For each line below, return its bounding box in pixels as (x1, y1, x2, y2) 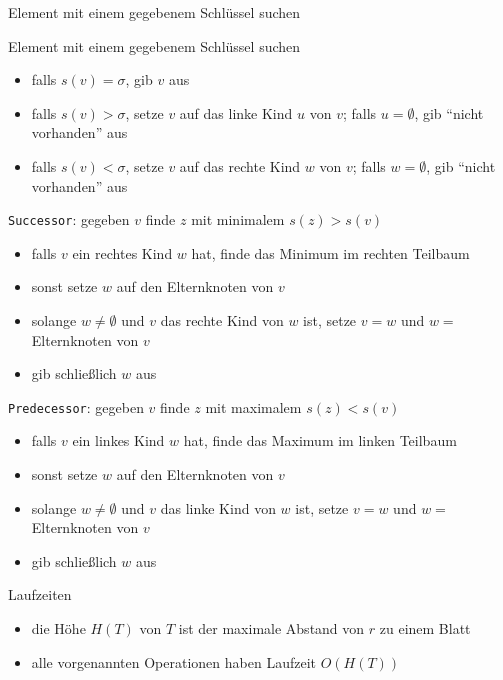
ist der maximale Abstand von (178, 618, 365, 638)
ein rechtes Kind (72, 242, 173, 263)
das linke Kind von (160, 497, 276, 518)
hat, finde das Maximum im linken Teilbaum (183, 430, 457, 451)
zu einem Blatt (379, 618, 471, 638)
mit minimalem (191, 209, 285, 230)
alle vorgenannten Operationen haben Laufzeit (31, 651, 316, 672)
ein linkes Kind (72, 430, 165, 451)
